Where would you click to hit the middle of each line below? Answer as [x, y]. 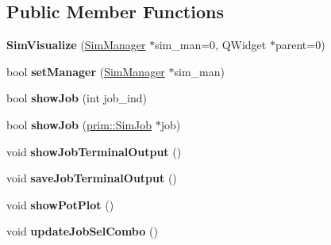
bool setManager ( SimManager [86, 71]
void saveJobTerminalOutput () [92, 178]
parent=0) [300, 45]
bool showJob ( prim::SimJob [79, 124]
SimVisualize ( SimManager [76, 45]
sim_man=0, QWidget [211, 45]
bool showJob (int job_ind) [77, 98]
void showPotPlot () [60, 204]
